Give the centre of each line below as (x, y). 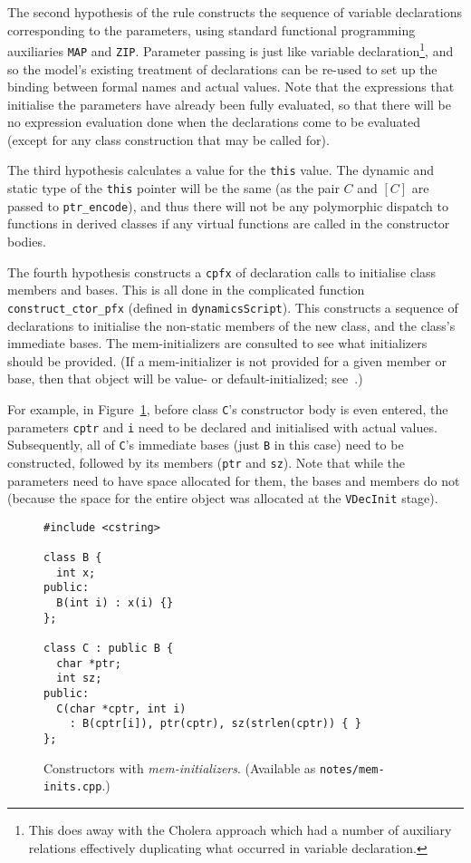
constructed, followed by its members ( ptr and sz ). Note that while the (207, 462)
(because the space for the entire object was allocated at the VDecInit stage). (223, 498)
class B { (73, 558)
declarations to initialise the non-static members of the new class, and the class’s (231, 325)
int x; (76, 572)
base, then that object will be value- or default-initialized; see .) (185, 378)
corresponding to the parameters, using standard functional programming (211, 29)
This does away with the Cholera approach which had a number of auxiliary (240, 829)
